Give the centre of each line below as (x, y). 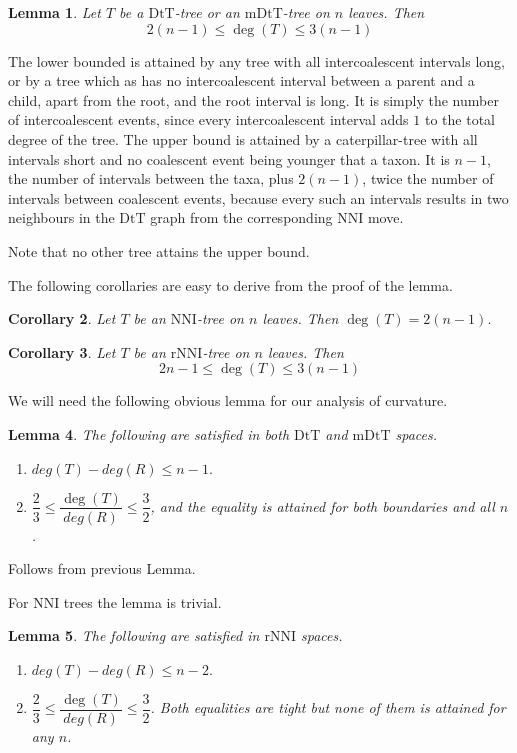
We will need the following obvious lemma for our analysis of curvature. (228, 400)
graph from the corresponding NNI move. (277, 217)
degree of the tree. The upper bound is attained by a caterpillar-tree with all (243, 138)
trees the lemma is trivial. (142, 601)
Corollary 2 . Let (62, 318)
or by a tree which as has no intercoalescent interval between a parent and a (241, 80)
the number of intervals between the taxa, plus (151, 178)
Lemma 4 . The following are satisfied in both (149, 433)
